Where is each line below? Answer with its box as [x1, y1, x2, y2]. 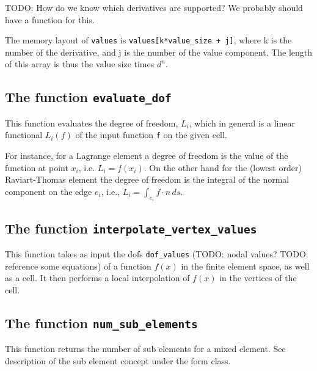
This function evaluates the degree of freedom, [5, 116, 178, 129]
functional [5, 128, 43, 141]
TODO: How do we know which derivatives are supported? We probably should [5, 1, 303, 13]
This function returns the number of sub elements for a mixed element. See [5, 342, 286, 355]
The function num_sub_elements [5, 313, 198, 332]
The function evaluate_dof [5, 87, 172, 106]
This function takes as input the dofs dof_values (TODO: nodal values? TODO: [5, 248, 308, 260]
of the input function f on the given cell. [75, 128, 227, 141]
